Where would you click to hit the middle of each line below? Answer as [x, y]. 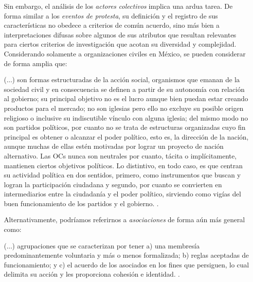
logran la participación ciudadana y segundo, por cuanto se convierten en [113, 184]
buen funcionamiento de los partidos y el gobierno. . [81, 203]
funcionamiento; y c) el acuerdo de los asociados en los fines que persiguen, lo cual [126, 264]
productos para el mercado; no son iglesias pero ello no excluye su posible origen [124, 108]
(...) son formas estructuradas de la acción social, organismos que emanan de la [122, 79]
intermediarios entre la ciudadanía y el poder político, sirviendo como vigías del [123, 194]
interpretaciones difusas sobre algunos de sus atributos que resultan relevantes [120, 34]
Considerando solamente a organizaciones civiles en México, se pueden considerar [125, 53]
